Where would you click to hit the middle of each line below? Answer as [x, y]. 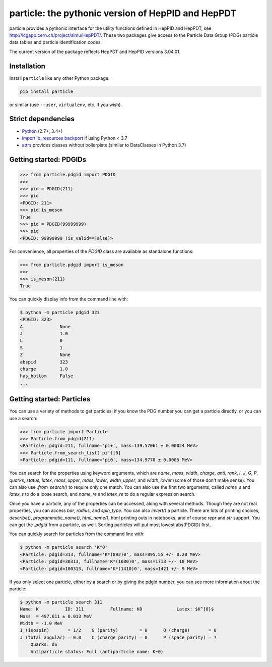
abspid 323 [44, 362]
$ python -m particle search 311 [61, 602]
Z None [45, 355]
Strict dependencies [42, 119]
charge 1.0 [44, 369]
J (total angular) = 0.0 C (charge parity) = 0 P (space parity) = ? [118, 637]
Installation [27, 66]
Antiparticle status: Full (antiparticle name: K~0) [97, 652]
